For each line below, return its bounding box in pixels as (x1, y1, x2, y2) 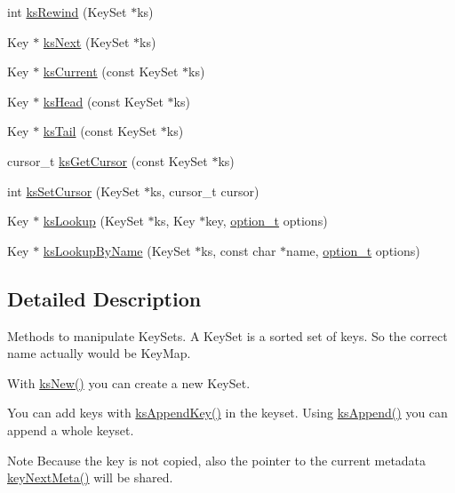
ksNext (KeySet (43, 32, 130, 51)
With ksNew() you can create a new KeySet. (7, 373, 251, 392)
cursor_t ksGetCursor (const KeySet (7, 151, 208, 170)
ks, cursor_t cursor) (149, 181, 259, 200)
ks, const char (201, 241, 276, 259)
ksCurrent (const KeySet (43, 62, 179, 81)
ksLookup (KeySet (43, 211, 144, 230)
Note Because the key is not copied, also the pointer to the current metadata (7, 450, 427, 469)
